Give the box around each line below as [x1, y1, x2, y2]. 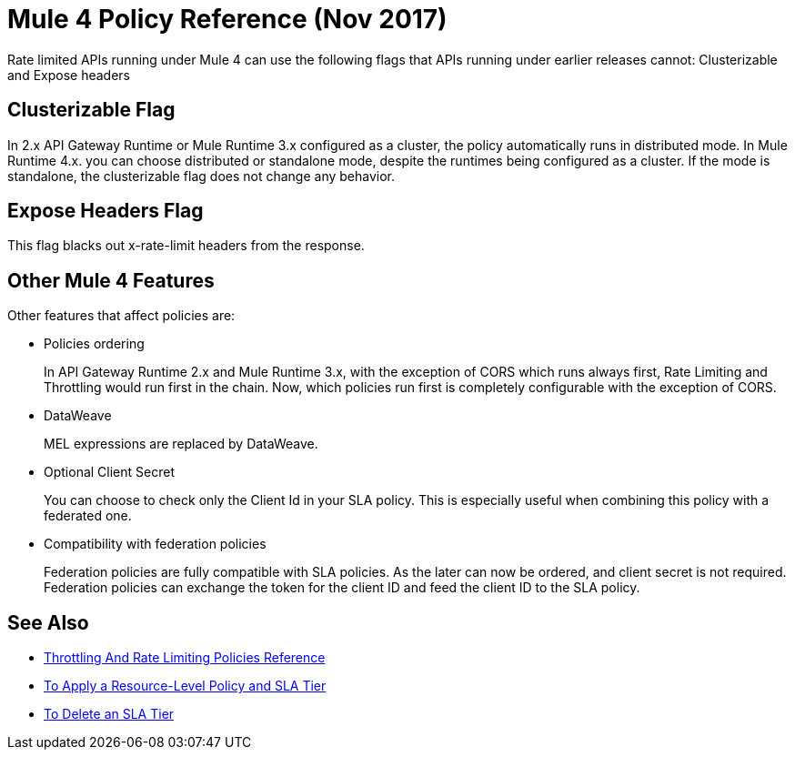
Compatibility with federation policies [44, 536, 267, 552]
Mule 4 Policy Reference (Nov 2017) [7, 4, 448, 35]
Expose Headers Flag [7, 199, 204, 223]
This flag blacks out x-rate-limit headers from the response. [7, 237, 365, 254]
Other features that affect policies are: [7, 308, 236, 324]
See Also [7, 611, 89, 634]
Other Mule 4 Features [7, 268, 215, 292]
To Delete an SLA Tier [44, 706, 175, 722]
